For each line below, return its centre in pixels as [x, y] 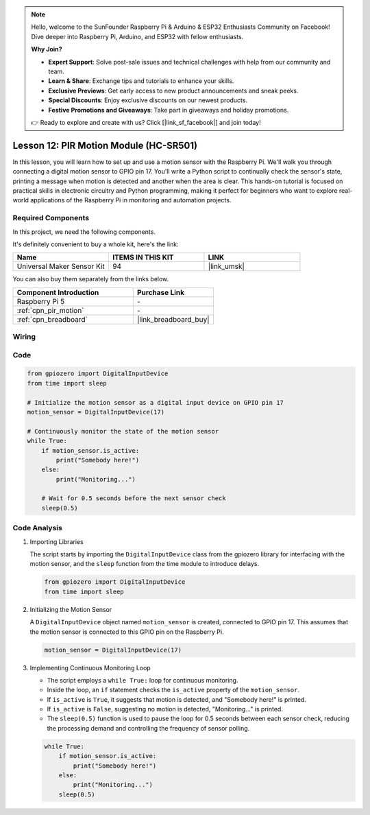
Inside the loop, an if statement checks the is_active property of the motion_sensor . [173, 690]
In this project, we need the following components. [84, 232]
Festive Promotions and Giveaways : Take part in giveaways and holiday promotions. [169, 110]
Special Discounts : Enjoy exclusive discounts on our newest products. [148, 100]
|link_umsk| [226, 266]
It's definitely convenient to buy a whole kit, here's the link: [96, 244]
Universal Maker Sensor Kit [61, 266]
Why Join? [47, 49]
